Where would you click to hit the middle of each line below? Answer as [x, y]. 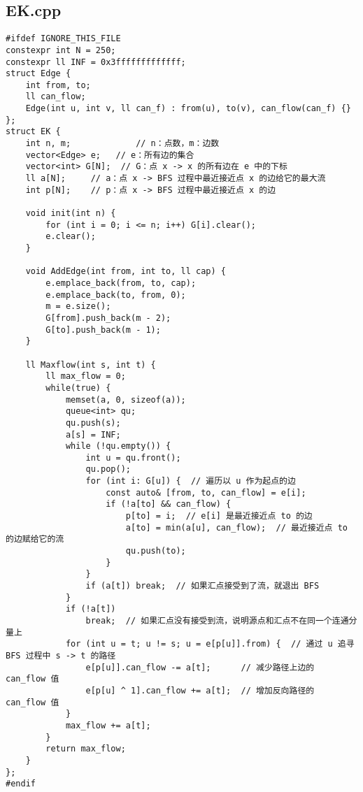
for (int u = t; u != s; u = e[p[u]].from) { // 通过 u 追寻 [210, 644]
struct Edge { [38, 74]
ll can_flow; [56, 97]
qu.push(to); [156, 551]
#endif [21, 784]
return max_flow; [86, 749]
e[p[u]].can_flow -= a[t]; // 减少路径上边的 [200, 667]
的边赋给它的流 [35, 539]
